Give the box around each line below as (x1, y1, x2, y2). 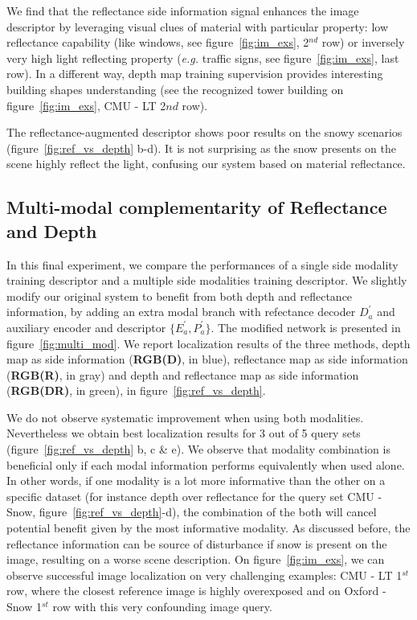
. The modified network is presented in (211, 318, 401, 335)
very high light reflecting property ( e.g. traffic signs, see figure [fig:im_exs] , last (6, 49, 399, 66)
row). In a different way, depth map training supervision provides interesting (6, 65, 383, 82)
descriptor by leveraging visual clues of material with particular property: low (6, 18, 389, 35)
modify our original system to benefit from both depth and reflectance (6, 287, 353, 304)
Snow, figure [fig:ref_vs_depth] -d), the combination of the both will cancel (6, 503, 377, 520)
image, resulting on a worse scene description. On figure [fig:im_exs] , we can (6, 551, 385, 568)
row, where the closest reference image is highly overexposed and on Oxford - (6, 582, 386, 599)
